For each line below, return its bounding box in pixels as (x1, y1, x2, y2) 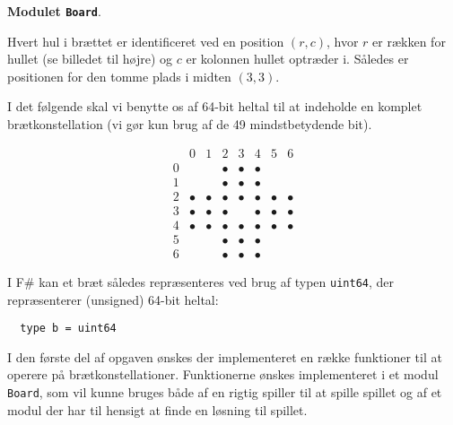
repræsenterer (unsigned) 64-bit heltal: (7, 290, 219, 308)
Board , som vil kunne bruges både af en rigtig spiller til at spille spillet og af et (7, 382, 442, 401)
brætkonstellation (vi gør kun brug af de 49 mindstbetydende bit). (7, 115, 372, 134)
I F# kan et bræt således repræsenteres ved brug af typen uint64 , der (7, 272, 394, 291)
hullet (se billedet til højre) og (7, 49, 173, 68)
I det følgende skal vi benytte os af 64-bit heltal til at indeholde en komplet (7, 97, 423, 116)
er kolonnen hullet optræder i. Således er (186, 49, 409, 68)
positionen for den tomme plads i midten (7, 66, 231, 85)
